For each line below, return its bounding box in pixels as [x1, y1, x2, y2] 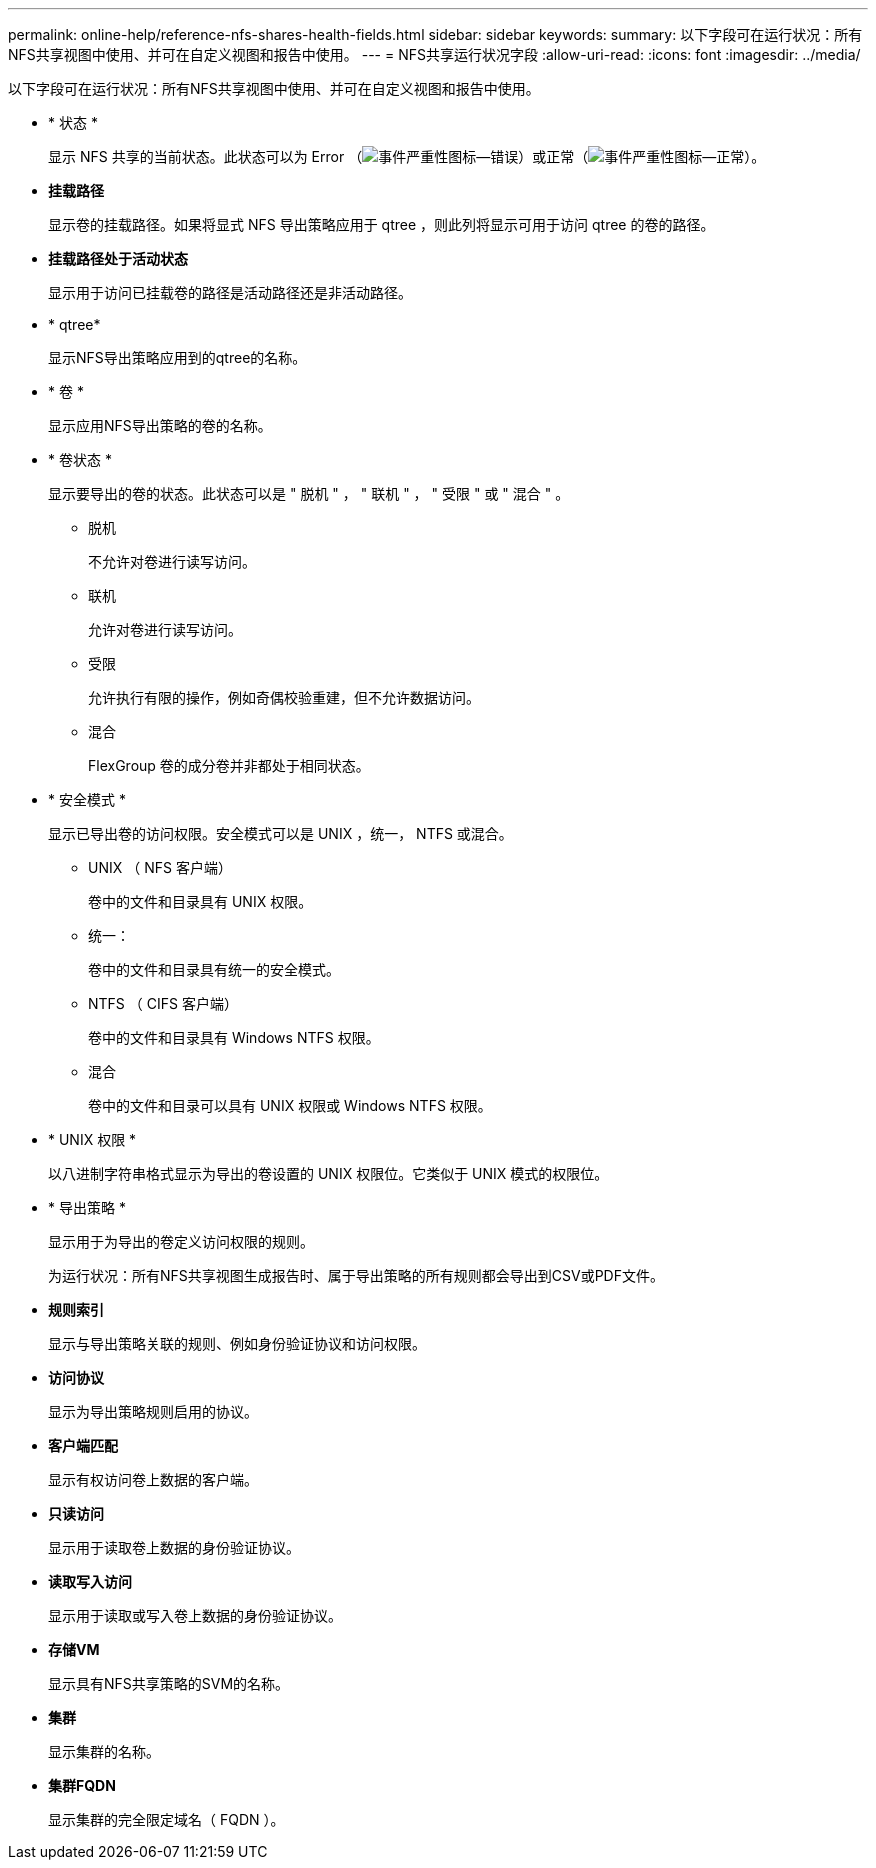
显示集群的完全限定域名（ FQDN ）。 [48, 1811, 285, 1828]
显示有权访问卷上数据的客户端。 [48, 1471, 258, 1488]
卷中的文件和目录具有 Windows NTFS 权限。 [88, 1029, 380, 1046]
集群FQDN [48, 1777, 116, 1794]
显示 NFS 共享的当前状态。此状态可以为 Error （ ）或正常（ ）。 [48, 148, 766, 165]
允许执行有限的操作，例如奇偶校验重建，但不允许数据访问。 [88, 689, 480, 706]
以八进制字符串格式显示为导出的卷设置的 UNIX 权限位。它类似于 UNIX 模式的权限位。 [48, 1165, 609, 1182]
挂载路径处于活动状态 [48, 250, 188, 267]
